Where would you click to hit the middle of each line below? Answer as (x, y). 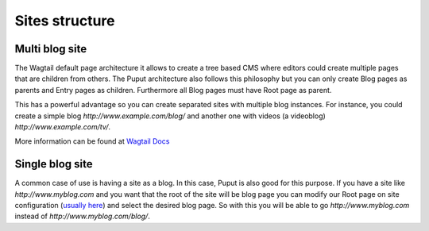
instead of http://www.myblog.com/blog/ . (82, 216)
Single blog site (54, 164)
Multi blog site (51, 49)
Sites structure (65, 21)
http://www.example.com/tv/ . (63, 127)
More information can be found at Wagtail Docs (92, 141)
